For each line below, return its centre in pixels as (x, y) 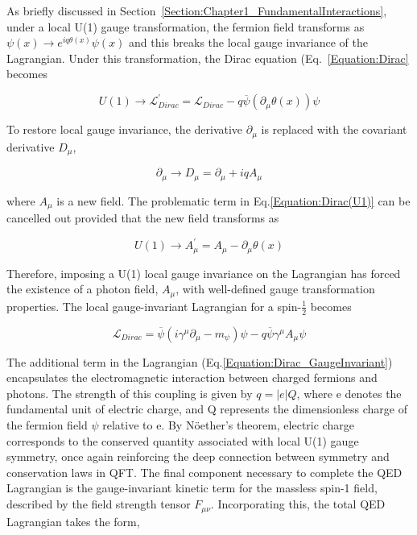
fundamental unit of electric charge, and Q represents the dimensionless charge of (207, 409)
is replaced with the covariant (334, 129)
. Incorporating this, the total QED (298, 504)
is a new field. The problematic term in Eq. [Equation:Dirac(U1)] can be (233, 200)
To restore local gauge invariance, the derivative (125, 129)
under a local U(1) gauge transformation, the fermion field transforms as (186, 26)
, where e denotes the (349, 393)
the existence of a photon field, (83, 289)
